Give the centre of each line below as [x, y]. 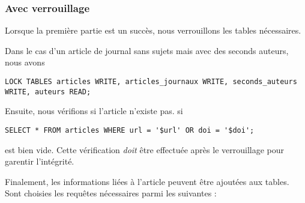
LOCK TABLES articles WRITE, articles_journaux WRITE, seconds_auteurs [151, 82]
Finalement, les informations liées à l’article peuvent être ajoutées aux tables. [147, 181]
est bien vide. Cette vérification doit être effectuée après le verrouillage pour [145, 149]
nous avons [25, 62]
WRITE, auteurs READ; [48, 92]
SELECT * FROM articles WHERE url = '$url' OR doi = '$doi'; [130, 130]
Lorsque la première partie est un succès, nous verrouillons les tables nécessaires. [153, 30]
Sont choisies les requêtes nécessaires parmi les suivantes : [111, 193]
